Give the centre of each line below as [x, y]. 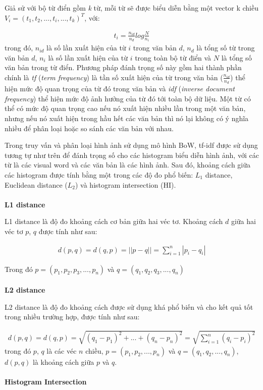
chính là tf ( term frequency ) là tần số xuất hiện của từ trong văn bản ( [114, 77]
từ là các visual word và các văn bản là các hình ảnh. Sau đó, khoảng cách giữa [128, 165]
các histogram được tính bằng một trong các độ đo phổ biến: [99, 174]
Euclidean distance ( [36, 184]
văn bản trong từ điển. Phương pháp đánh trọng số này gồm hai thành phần [123, 67]
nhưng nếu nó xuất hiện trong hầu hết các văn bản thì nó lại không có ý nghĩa [127, 118]
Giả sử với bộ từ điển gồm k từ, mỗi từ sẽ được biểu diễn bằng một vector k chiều [131, 8]
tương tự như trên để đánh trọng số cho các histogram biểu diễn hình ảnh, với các [132, 155]
